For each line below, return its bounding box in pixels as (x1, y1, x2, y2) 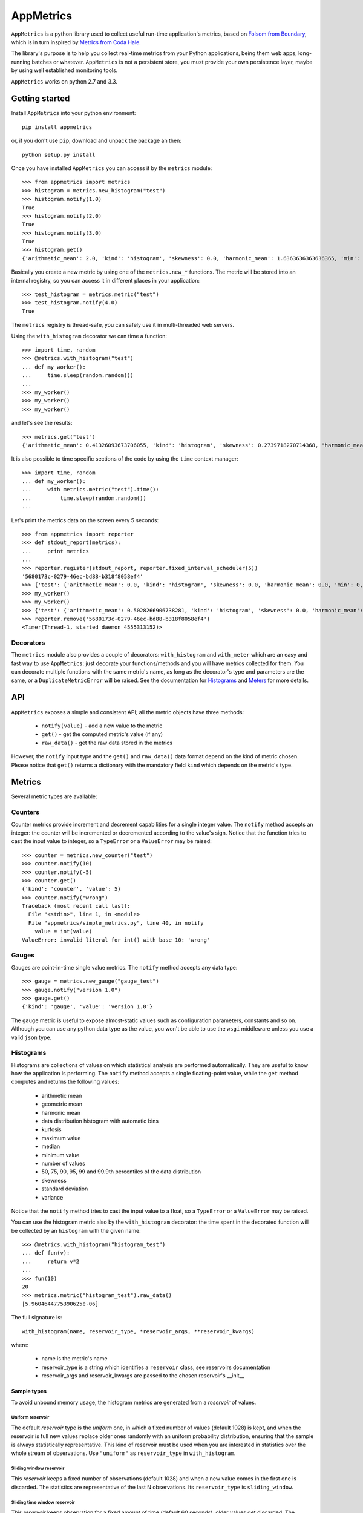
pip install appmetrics (22, 123, 93, 130)
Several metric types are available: (11, 793, 97, 800)
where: (11, 1341, 29, 1348)
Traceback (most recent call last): (22, 902, 131, 910)
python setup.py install (22, 151, 96, 158)
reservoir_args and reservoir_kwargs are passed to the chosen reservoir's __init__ (41, 1372, 244, 1379)
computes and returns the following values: (11, 1078, 119, 1086)
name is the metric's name (41, 1355, 108, 1362)
